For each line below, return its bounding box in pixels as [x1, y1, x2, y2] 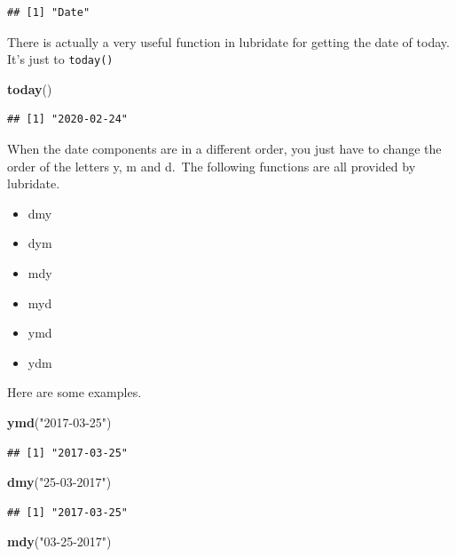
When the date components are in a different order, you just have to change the [7, 139, 442, 158]
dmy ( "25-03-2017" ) [7, 473, 112, 491]
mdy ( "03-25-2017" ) [7, 532, 112, 551]
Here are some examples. [7, 383, 142, 402]
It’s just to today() [7, 50, 114, 68]
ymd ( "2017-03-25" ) [7, 412, 112, 431]
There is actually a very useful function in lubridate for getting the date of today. [7, 32, 450, 51]
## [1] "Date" [7, 6, 90, 19]
